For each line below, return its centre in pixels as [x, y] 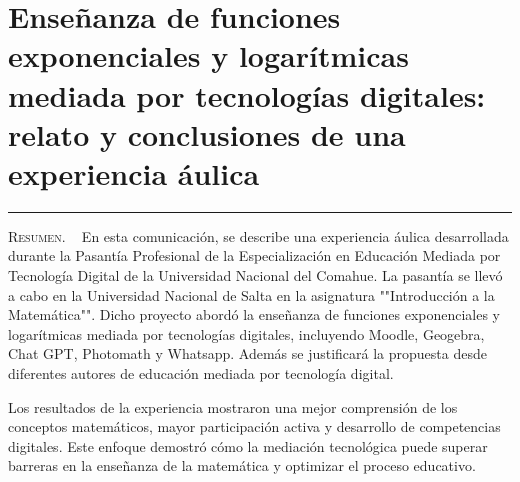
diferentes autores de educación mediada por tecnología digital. [201, 373]
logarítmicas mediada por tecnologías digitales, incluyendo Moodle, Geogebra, [246, 333]
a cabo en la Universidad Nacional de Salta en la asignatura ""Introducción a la [251, 294]
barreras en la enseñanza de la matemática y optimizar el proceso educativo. [242, 465]
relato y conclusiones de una [207, 133]
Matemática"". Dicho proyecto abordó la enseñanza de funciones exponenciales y [254, 314]
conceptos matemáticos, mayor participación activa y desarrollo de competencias [254, 426]
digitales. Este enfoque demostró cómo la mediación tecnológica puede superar [248, 445]
